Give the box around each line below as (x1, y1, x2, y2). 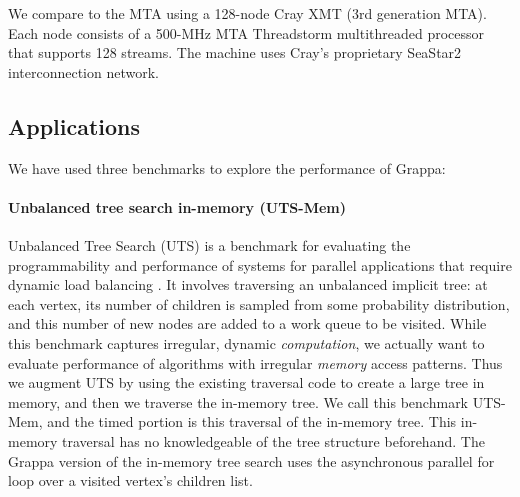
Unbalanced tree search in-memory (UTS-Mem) (8, 196, 346, 217)
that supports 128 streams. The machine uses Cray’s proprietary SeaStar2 (8, 42, 462, 63)
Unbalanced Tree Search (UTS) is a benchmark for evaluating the (8, 234, 411, 255)
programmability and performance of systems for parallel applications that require (8, 254, 512, 275)
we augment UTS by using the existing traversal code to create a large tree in (8, 372, 485, 393)
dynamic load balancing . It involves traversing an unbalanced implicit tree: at (8, 274, 488, 295)
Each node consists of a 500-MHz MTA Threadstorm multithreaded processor (8, 22, 485, 43)
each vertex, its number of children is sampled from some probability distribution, (8, 293, 510, 314)
